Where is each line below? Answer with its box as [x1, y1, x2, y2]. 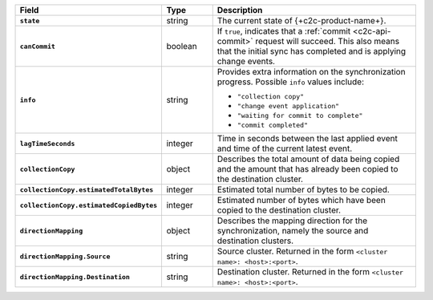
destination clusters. [216, 235, 294, 246]
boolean [166, 41, 197, 51]
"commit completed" [237, 121, 309, 129]
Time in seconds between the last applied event [216, 133, 399, 144]
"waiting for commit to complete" [237, 111, 363, 120]
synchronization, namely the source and [216, 225, 369, 236]
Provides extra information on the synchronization [216, 67, 406, 77]
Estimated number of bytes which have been [216, 195, 386, 205]
